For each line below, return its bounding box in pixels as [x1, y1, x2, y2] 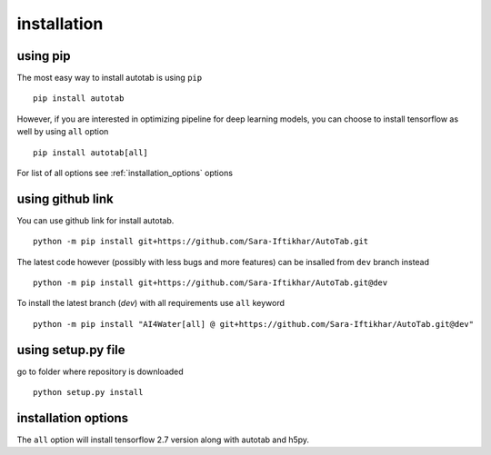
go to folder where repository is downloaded [16, 366, 184, 377]
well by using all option [16, 126, 109, 137]
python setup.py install [33, 387, 144, 398]
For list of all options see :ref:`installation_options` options [16, 168, 234, 179]
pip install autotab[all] [33, 147, 149, 158]
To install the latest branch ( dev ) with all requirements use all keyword [16, 298, 286, 309]
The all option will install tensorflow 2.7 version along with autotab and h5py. [16, 434, 309, 445]
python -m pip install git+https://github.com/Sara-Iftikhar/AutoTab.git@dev [33, 278, 388, 288]
